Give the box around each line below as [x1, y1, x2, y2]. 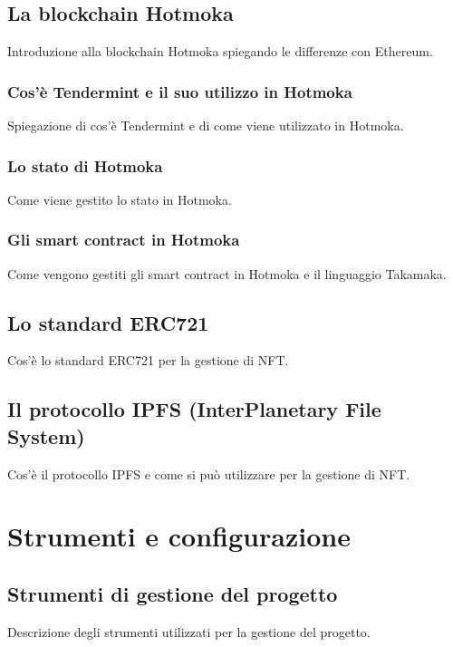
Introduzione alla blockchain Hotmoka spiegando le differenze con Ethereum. [7, 42, 433, 61]
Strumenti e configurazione [7, 517, 351, 555]
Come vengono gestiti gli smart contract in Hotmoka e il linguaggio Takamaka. [7, 264, 447, 283]
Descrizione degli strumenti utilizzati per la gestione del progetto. [7, 622, 371, 641]
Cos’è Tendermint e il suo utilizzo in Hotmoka [7, 80, 352, 102]
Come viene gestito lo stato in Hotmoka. [7, 189, 232, 208]
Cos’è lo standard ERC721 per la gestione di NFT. [7, 351, 289, 370]
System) [7, 421, 85, 449]
